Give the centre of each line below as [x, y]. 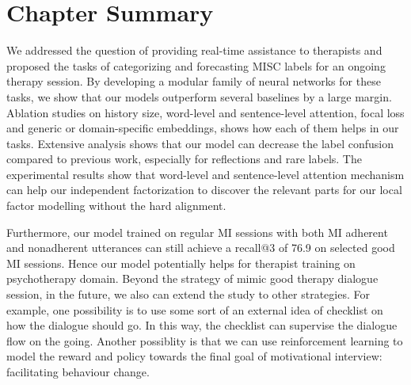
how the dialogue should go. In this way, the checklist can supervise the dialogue [202, 325]
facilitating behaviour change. [78, 372]
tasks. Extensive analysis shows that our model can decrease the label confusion [200, 143]
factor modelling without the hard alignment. [116, 206]
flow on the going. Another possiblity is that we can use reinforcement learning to [205, 340]
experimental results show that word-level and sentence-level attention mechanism [205, 174]
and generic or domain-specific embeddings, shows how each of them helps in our [203, 128]
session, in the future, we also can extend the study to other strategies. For [188, 294]
